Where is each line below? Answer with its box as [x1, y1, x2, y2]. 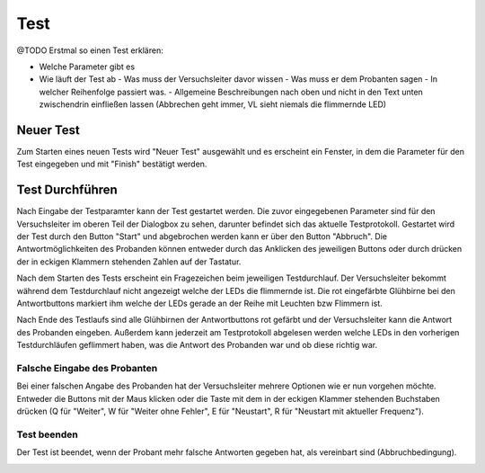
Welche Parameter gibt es [39, 61, 135, 72]
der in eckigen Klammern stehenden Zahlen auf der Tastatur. [16, 256, 242, 267]
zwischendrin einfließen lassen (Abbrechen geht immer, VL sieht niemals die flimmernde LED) [39, 99, 386, 110]
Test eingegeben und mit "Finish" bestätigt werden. [16, 158, 207, 170]
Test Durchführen [16, 183, 119, 198]
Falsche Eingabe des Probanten [16, 361, 158, 374]
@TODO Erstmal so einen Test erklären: [16, 45, 163, 56]
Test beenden [16, 428, 78, 441]
